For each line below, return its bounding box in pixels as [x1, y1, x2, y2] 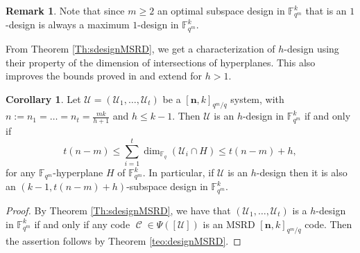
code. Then [305, 216, 352, 231]
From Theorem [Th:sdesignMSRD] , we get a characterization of [6, 41, 275, 55]
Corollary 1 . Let [6, 91, 81, 106]
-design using [284, 41, 339, 55]
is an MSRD [203, 216, 255, 231]
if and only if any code [34, 216, 130, 231]
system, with [230, 91, 284, 106]
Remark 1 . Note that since [6, 3, 125, 17]
